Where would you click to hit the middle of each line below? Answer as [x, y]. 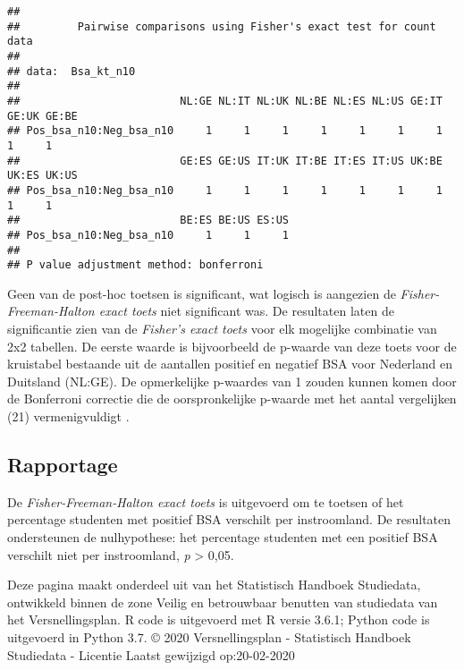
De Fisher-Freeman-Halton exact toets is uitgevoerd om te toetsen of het [206, 501]
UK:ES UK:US [42, 176]
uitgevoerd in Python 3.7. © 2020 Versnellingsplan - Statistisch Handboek [209, 636]
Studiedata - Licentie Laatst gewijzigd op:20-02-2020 [151, 654]
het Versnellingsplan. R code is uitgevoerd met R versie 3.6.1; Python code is [219, 619]
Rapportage [63, 464]
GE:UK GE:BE [42, 116]
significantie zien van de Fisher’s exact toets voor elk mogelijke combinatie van [222, 328]
